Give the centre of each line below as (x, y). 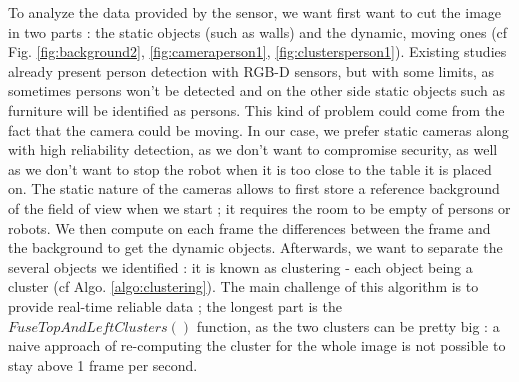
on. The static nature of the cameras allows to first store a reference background (254, 188)
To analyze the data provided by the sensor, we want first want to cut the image (255, 12)
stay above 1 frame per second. (103, 364)
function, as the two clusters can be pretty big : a (348, 325)
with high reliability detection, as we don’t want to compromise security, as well (253, 149)
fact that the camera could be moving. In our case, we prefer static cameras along (258, 129)
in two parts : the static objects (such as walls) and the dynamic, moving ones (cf (258, 31)
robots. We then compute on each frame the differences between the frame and (249, 227)
